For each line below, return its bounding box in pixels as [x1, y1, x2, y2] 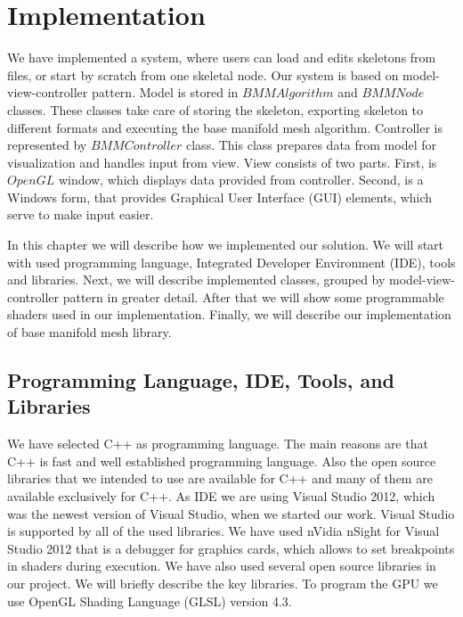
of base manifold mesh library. [7, 323, 172, 341]
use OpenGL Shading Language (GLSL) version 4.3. [7, 591, 292, 610]
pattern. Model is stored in [91, 83, 239, 102]
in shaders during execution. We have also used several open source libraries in [7, 556, 436, 575]
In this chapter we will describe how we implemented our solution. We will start [7, 235, 444, 254]
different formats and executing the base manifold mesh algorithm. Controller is [7, 118, 443, 136]
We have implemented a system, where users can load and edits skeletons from [7, 48, 436, 67]
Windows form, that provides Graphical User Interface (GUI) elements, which [7, 187, 433, 206]
